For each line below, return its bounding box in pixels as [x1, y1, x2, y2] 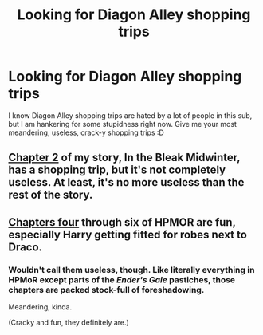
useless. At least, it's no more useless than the [8, 175, 245, 189]
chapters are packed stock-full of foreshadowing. [8, 284, 205, 295]
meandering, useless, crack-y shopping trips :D [8, 128, 165, 137]
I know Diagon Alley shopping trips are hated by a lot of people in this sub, [8, 110, 253, 120]
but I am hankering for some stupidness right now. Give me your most [8, 119, 237, 128]
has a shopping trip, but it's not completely [8, 164, 226, 177]
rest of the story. [8, 188, 93, 202]
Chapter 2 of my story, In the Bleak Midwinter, [8, 151, 241, 164]
